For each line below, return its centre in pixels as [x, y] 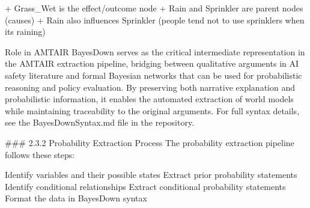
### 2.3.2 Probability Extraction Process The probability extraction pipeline [150, 142]
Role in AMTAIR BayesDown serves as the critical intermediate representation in [155, 51]
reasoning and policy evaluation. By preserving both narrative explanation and [150, 87]
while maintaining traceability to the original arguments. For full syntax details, [152, 110]
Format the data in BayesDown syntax [76, 198]
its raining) [25, 32]
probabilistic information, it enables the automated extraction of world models [149, 99]
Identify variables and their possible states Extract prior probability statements [151, 175]
